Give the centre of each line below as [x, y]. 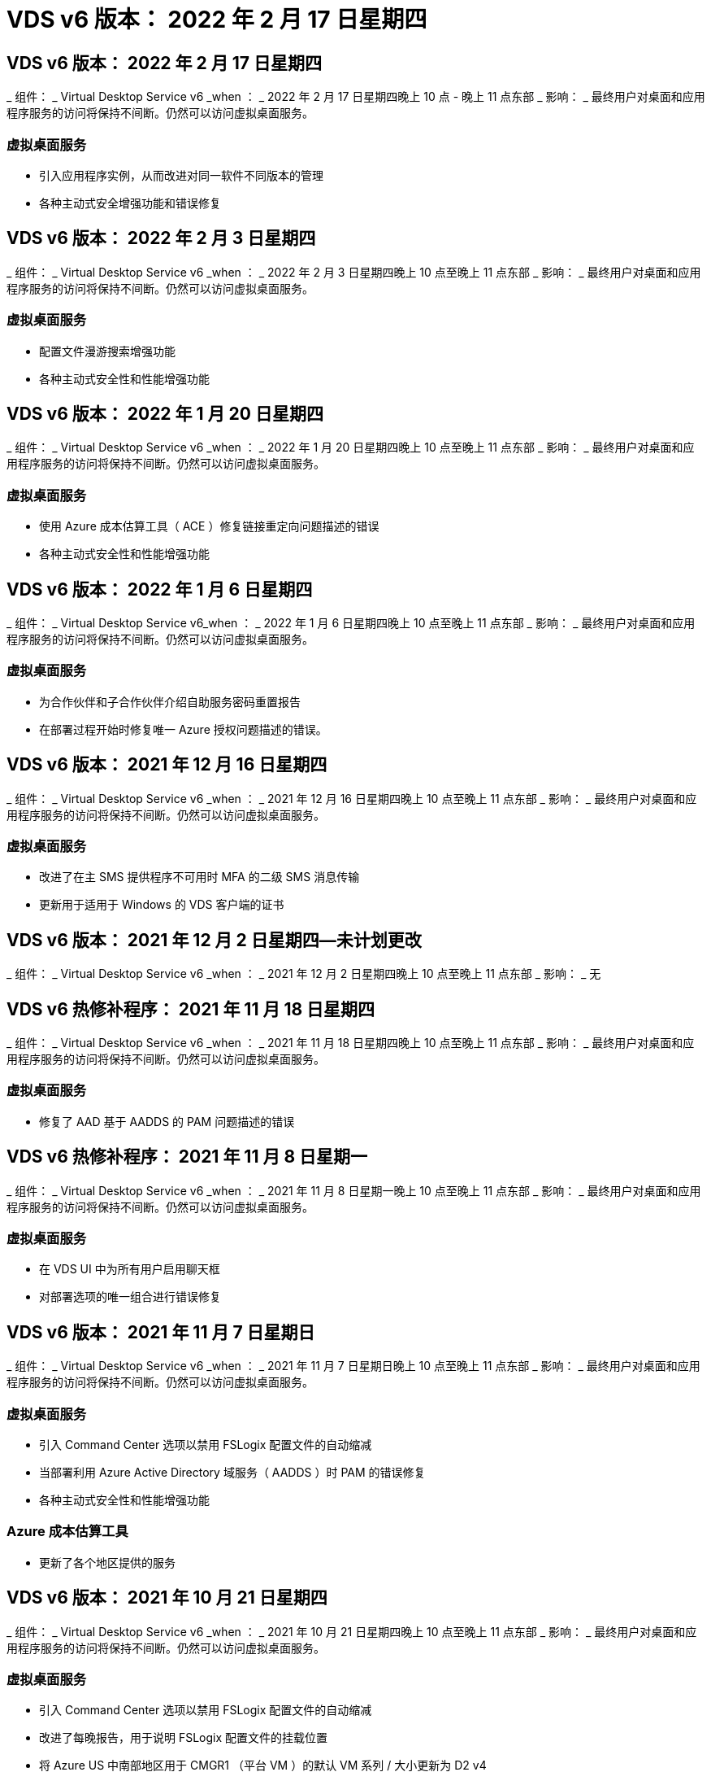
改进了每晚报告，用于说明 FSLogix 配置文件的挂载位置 [184, 1738]
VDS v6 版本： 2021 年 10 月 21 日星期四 [167, 1598]
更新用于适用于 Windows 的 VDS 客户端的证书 [162, 905]
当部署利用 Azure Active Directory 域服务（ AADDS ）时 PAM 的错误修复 [232, 1472]
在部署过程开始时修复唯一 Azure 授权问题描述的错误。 [183, 729]
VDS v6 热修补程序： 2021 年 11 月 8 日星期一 [187, 1157]
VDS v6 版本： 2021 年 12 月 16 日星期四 [167, 765]
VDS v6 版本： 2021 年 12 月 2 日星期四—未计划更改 [214, 940]
